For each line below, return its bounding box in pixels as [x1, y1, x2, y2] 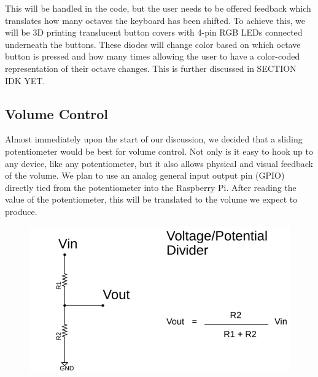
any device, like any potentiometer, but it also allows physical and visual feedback [5, 157, 314, 169]
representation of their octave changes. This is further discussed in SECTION [5, 61, 297, 74]
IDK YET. [5, 74, 45, 87]
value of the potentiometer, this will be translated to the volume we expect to [5, 193, 298, 206]
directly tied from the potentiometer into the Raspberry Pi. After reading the [5, 181, 297, 193]
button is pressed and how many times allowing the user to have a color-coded [5, 50, 300, 63]
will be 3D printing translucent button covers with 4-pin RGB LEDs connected [5, 26, 303, 39]
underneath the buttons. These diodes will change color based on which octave [5, 37, 301, 50]
